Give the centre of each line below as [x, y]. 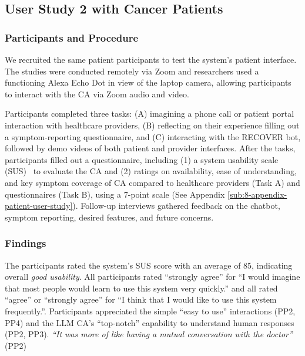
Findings [26, 243]
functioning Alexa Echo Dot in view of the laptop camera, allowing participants [148, 82]
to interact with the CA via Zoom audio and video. [97, 94]
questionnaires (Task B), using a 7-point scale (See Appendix [115, 194]
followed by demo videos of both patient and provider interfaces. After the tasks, [150, 148]
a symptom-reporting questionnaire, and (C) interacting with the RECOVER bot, [153, 136]
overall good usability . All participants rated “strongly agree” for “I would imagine [152, 277]
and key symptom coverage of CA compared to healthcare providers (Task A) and [152, 182]
